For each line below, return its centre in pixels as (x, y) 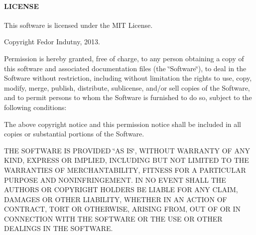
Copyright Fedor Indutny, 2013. (52, 42)
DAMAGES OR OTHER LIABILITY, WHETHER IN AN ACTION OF (116, 199)
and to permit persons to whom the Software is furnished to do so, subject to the (128, 97)
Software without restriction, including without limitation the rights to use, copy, (128, 78)
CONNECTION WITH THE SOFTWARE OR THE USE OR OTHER (113, 218)
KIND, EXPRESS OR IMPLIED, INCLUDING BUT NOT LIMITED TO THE (127, 160)
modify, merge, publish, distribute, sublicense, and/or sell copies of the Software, (127, 87)
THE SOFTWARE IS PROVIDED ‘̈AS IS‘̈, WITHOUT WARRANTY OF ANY (127, 150)
